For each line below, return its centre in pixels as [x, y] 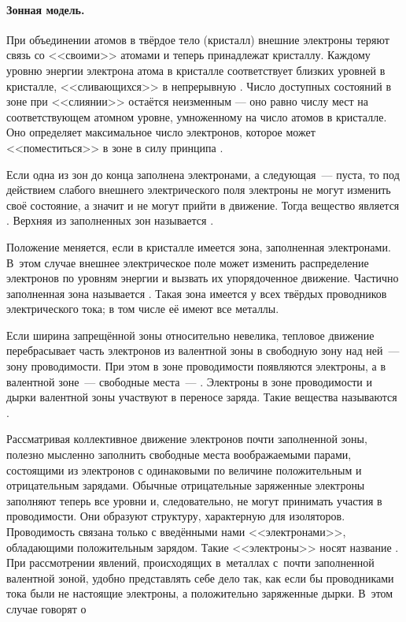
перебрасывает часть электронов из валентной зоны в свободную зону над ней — [203, 350]
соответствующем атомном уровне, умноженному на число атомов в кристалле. [197, 116]
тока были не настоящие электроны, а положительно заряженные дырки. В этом [200, 593]
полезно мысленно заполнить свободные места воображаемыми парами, [179, 454]
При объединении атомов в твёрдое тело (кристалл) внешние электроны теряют [198, 39]
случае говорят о [46, 608]
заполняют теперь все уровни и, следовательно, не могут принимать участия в [194, 500]
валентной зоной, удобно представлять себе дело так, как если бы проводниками [200, 577]
